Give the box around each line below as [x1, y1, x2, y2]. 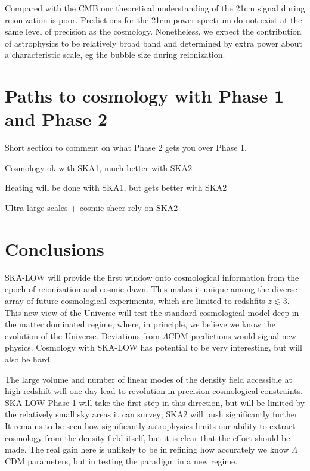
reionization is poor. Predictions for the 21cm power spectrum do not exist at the [5, 13, 302, 26]
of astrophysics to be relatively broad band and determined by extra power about [5, 36, 303, 49]
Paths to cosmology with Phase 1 [5, 83, 284, 108]
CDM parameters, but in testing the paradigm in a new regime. [5, 454, 238, 467]
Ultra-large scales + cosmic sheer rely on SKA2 [5, 202, 178, 214]
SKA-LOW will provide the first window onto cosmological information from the [5, 271, 299, 283]
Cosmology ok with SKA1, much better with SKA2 [5, 161, 192, 173]
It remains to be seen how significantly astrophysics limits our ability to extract [5, 419, 296, 432]
